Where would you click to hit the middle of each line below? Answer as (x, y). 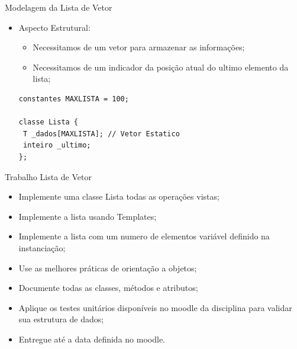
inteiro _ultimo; (57, 145)
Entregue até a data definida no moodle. (92, 339)
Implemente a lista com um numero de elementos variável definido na (144, 236)
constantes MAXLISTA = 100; (74, 99)
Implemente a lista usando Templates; (88, 216)
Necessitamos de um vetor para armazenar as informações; (139, 47)
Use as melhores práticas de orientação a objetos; (108, 268)
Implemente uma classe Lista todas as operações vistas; (119, 196)
